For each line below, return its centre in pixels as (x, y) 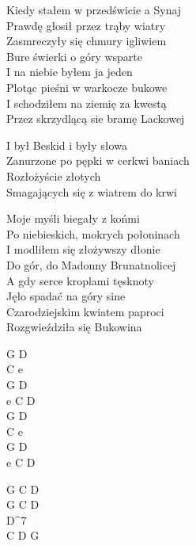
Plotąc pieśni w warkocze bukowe (87, 87)
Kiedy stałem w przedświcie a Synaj (94, 10)
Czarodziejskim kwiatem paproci (85, 311)
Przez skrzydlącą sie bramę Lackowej (96, 118)
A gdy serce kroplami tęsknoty (80, 280)
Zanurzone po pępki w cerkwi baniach (98, 160)
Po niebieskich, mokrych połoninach (93, 233)
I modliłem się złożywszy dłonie (83, 249)
